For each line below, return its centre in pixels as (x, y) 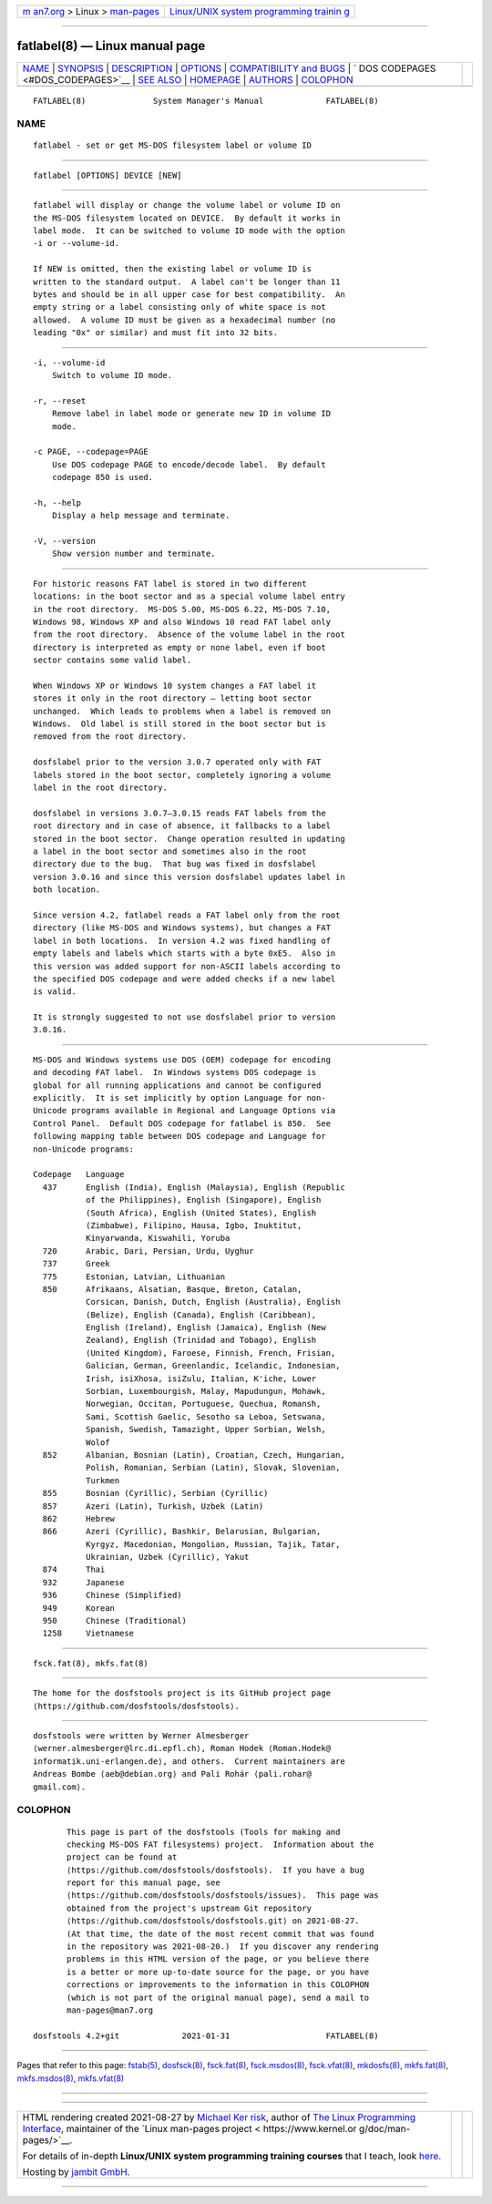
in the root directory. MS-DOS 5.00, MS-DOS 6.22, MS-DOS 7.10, (182, 609)
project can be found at (122, 1857)
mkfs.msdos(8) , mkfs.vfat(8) (71, 2078)
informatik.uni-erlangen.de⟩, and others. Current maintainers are (189, 1761)
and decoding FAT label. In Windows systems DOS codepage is (175, 1072)
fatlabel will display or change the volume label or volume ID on (187, 205)
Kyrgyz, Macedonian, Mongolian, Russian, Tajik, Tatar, (213, 1544)
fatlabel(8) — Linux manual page (111, 46)
